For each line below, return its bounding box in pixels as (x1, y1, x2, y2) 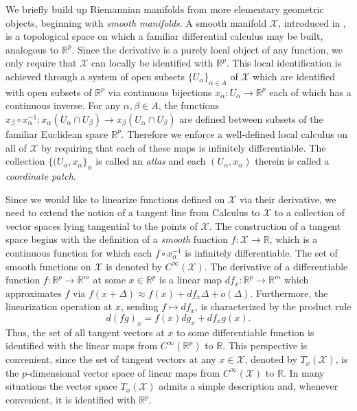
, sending (120, 299, 159, 314)
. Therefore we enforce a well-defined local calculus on (121, 126, 348, 141)
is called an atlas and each (95, 154, 206, 168)
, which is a (269, 232, 318, 246)
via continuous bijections (108, 84, 212, 99)
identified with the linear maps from (5, 338, 158, 353)
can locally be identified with (91, 56, 214, 70)
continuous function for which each (5, 245, 152, 259)
